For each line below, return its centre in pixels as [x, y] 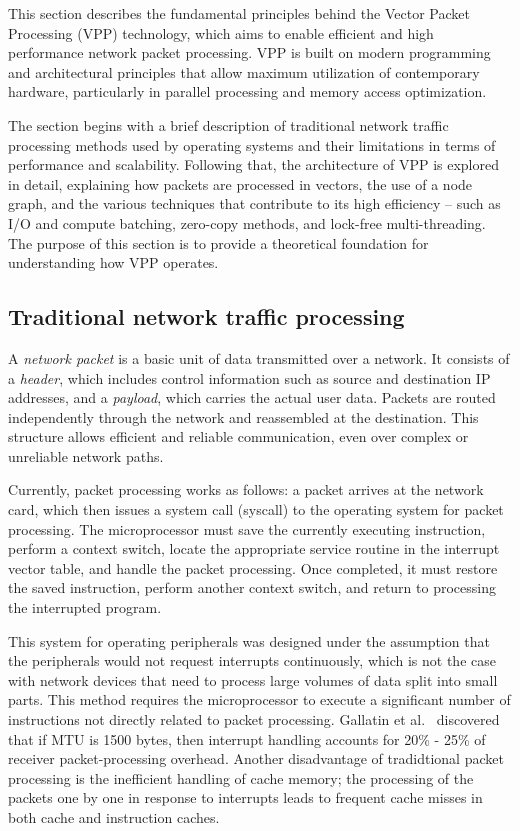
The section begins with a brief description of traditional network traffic [228, 124]
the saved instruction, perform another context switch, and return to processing [252, 587]
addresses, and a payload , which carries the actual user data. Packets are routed [252, 397]
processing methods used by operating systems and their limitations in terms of [252, 144]
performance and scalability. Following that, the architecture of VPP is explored [253, 164]
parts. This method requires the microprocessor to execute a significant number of [259, 699]
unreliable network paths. [86, 455]
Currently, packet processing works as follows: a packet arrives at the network [246, 489]
